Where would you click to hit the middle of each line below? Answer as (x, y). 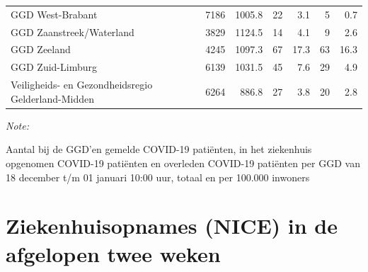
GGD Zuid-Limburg (54, 67)
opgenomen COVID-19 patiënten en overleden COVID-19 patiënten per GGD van (183, 163)
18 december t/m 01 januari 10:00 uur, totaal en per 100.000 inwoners (158, 177)
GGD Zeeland (41, 49)
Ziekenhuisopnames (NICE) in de (172, 226)
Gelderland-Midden (53, 98)
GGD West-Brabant (54, 14)
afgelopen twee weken (113, 253)
